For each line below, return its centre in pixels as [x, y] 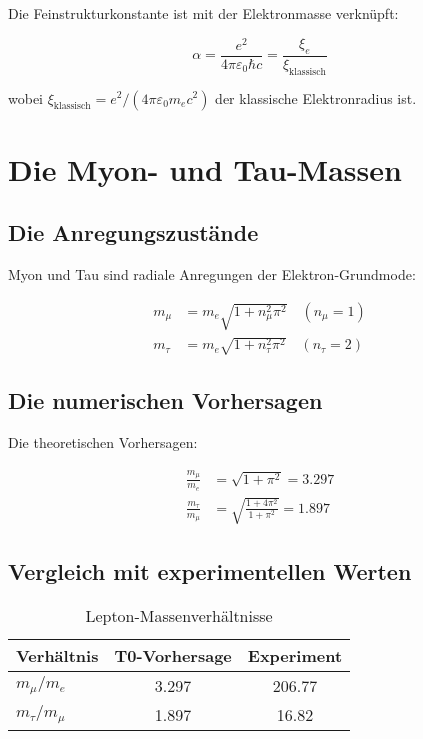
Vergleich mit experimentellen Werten [210, 570]
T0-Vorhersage [173, 655]
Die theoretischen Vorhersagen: [103, 442]
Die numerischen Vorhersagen [165, 400]
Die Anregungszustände [133, 232]
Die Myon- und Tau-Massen [205, 168]
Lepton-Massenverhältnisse [179, 615]
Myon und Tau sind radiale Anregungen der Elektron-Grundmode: [212, 274]
